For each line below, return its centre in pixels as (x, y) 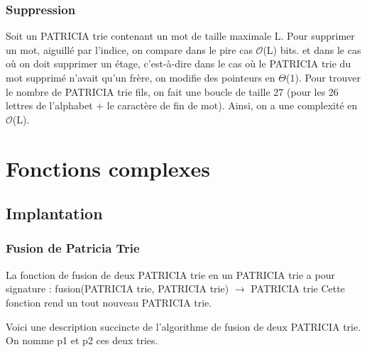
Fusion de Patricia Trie (73, 248)
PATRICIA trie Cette (298, 288)
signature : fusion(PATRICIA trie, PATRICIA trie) (117, 288)
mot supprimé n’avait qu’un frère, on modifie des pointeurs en (141, 77)
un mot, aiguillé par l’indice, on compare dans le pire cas (129, 49)
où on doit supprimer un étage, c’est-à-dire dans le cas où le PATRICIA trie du (179, 64)
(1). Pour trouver (323, 77)
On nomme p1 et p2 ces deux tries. (82, 340)
